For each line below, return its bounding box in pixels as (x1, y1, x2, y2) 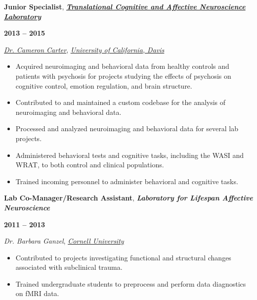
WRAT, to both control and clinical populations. (15, 159, 164, 170)
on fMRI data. (15, 288, 59, 299)
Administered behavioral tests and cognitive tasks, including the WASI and (15, 150, 244, 160)
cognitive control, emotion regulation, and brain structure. (15, 80, 192, 91)
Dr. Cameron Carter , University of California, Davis (4, 44, 165, 54)
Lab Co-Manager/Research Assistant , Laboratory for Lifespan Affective (4, 193, 253, 203)
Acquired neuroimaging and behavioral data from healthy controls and (15, 61, 229, 71)
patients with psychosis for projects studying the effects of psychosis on (15, 70, 231, 81)
